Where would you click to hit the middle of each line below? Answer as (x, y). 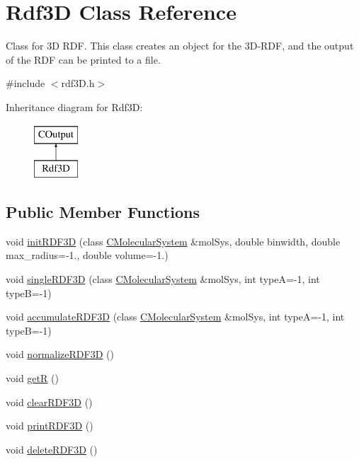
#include (25, 83)
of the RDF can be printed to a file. (83, 59)
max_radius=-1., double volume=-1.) (87, 255)
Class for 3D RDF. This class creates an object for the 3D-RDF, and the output (180, 46)
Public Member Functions (103, 212)
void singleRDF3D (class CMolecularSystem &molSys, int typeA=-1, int (163, 279)
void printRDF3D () (50, 426)
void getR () (32, 378)
